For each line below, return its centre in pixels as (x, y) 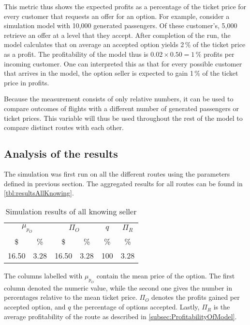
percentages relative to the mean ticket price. (71, 297)
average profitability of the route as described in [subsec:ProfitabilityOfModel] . (120, 316)
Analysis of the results (61, 154)
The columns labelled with (43, 276)
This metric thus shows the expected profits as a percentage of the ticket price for (125, 6)
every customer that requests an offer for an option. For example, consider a (117, 16)
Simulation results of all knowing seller (71, 211)
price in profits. (27, 82)
